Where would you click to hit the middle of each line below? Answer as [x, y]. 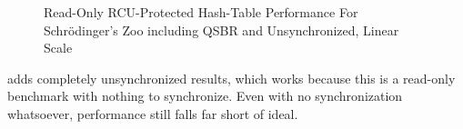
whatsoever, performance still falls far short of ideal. [153, 113]
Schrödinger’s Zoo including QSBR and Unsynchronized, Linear [221, 30]
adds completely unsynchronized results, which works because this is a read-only [231, 78]
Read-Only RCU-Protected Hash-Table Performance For [201, 12]
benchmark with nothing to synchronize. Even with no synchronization [205, 96]
